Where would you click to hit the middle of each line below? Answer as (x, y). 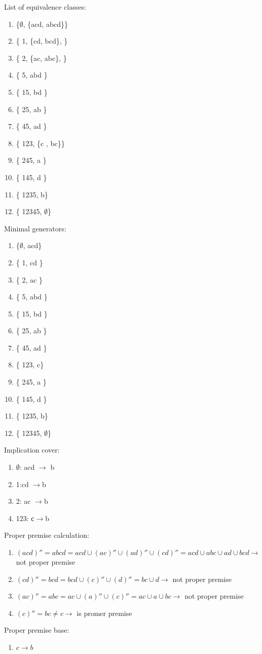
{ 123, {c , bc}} (40, 143)
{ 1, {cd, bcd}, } (42, 41)
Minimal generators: (35, 228)
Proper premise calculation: (47, 535)
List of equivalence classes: (45, 7)
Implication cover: (32, 450)
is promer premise (104, 613)
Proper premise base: (37, 630)
